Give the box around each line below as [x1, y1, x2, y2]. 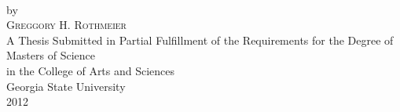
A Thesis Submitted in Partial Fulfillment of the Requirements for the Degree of [6, 31, 394, 48]
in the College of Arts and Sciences [6, 62, 175, 78]
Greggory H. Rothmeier [6, 16, 127, 33]
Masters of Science [6, 47, 95, 63]
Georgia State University [6, 78, 126, 94]
